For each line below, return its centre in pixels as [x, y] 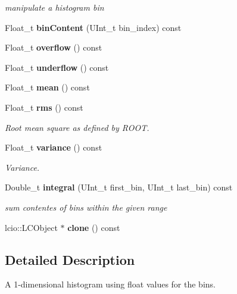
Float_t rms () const [44, 107]
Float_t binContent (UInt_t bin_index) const [93, 27]
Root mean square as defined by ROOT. [77, 127]
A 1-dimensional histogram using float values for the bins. [110, 284]
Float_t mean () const [47, 87]
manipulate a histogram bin [54, 7]
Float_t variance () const [54, 147]
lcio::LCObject [31, 227]
